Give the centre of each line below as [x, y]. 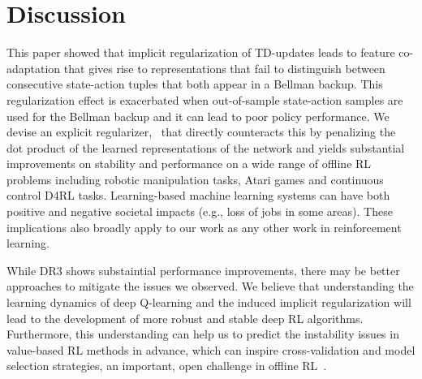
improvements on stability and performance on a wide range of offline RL [189, 164]
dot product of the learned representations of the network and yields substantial [206, 147]
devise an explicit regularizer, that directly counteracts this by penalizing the [201, 132]
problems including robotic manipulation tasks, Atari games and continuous [195, 179]
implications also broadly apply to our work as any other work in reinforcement [204, 227]
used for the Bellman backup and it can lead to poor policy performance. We [198, 116]
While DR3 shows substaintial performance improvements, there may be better [203, 270]
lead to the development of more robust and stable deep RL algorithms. [185, 318]
